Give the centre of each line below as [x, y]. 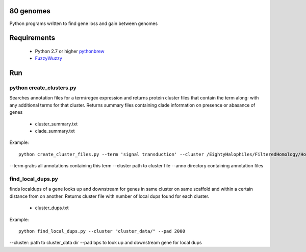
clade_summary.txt [55, 131]
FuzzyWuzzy [48, 58]
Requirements [32, 38]
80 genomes [30, 11]
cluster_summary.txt [56, 124]
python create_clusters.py [43, 88]
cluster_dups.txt [52, 208]
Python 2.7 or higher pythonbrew [70, 51]
